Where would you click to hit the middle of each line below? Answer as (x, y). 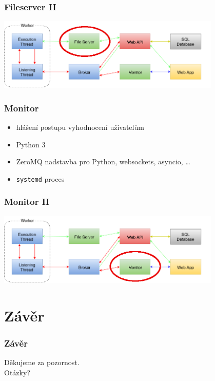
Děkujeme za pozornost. (42, 362)
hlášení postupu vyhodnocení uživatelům (80, 127)
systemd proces (40, 178)
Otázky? (17, 372)
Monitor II (27, 202)
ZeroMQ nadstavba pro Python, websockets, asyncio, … (103, 161)
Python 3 (31, 144)
